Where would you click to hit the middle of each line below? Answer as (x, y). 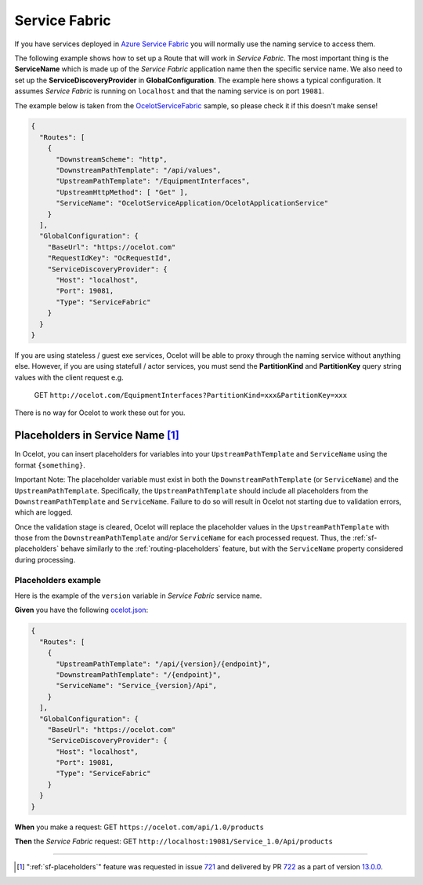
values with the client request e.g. (69, 377)
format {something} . (50, 465)
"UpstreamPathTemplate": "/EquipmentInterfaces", (153, 181)
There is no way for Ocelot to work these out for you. (100, 413)
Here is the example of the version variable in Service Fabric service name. (138, 595)
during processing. (45, 559)
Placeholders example (58, 580)
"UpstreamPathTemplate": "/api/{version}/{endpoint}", (163, 664)
